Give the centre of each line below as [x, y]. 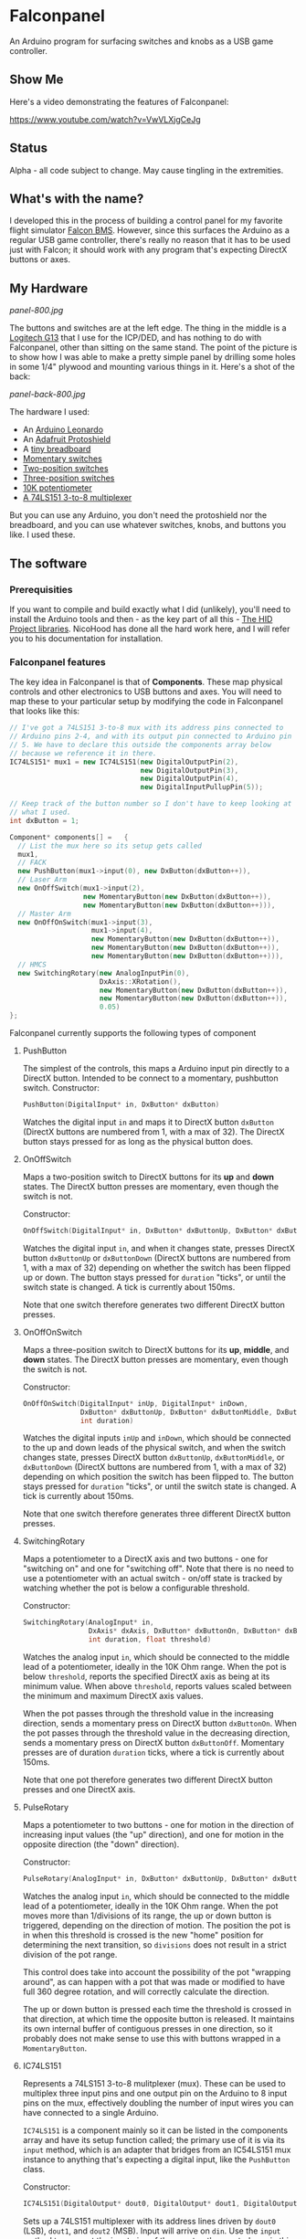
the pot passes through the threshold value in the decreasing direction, [156, 1733]
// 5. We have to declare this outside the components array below [141, 745]
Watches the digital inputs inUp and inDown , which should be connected [157, 1438]
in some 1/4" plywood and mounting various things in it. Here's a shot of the [152, 367]
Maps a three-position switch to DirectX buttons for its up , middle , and [156, 1349]
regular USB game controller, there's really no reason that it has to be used [150, 240]
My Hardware [49, 288]
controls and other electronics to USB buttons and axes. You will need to [146, 692]
